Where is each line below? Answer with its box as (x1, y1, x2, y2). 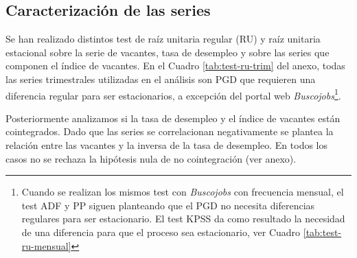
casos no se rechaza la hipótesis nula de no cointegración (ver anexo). (5, 151, 297, 165)
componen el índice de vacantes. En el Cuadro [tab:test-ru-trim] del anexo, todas (5, 58, 345, 73)
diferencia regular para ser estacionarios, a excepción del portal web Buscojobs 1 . (5, 86, 341, 102)
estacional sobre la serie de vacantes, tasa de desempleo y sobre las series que (5, 45, 330, 59)
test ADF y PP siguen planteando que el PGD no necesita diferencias (21, 198, 315, 212)
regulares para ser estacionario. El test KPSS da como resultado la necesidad (21, 211, 345, 226)
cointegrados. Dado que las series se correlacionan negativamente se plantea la (5, 124, 334, 139)
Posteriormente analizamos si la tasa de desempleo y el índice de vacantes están (5, 110, 341, 125)
